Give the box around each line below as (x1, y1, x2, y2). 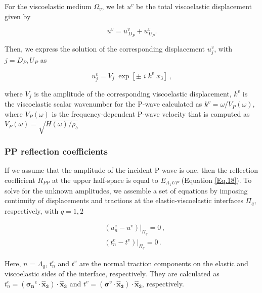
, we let (102, 1, 125, 11)
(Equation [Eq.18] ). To (181, 174, 252, 185)
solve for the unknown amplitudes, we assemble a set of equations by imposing (5, 185, 248, 196)
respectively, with (5, 205, 59, 216)
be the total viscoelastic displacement (136, 1, 252, 11)
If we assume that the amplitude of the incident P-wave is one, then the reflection (5, 165, 258, 175)
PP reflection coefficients (5, 145, 108, 158)
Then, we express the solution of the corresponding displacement (5, 43, 205, 54)
